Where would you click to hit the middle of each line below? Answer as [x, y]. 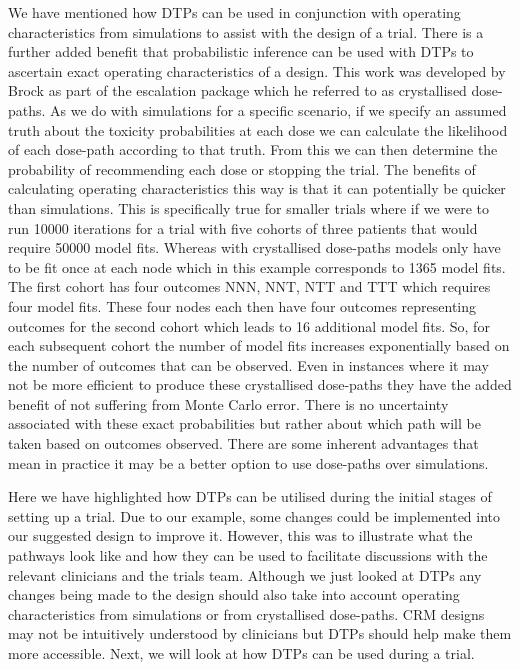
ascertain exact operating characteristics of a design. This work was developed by [257, 70]
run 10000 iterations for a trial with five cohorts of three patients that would [243, 227]
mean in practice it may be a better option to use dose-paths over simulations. [248, 462]
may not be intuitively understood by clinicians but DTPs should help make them [260, 633]
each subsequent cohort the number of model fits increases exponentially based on [259, 345]
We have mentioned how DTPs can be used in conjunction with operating [234, 12]
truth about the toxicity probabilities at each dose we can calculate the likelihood [258, 129]
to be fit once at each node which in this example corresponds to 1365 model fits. [257, 266]
